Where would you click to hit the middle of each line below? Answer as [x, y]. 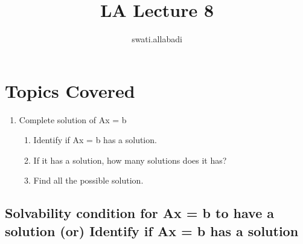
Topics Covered [70, 90]
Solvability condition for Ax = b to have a [139, 213]
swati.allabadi [157, 39]
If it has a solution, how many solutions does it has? [130, 160]
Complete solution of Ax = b [73, 119]
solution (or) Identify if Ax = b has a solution [152, 230]
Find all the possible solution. [88, 180]
